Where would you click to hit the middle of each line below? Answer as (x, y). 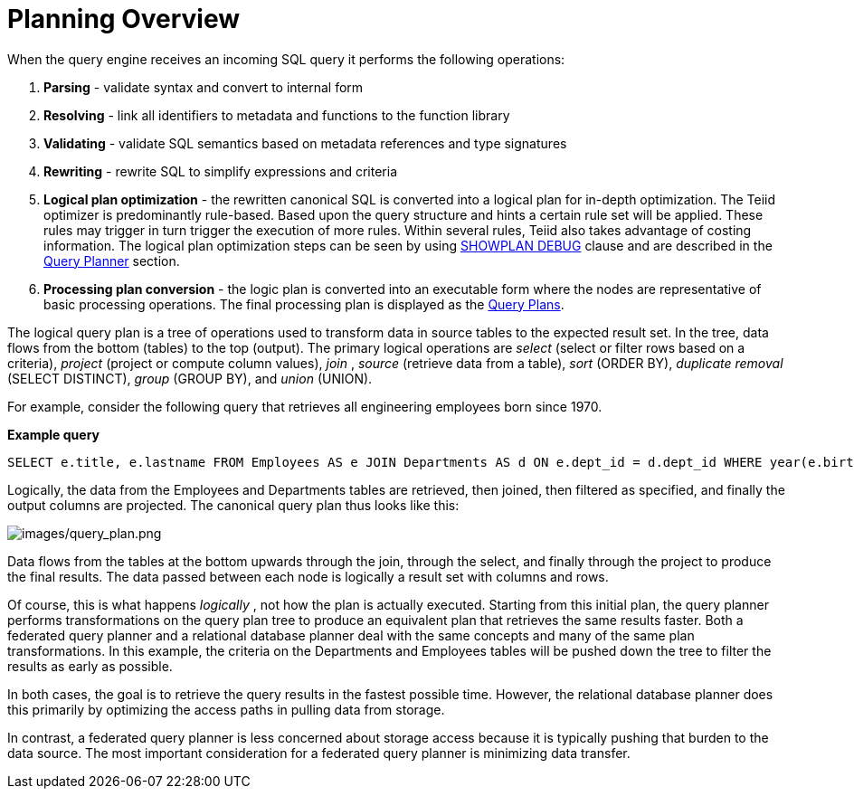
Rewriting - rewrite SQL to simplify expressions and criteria (221, 171)
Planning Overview (124, 19)
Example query (54, 434)
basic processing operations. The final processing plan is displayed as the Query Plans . (304, 304)
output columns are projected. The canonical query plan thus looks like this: (233, 505)
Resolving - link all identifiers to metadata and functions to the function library (277, 115)
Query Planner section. (112, 261)
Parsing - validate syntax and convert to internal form (204, 87)
